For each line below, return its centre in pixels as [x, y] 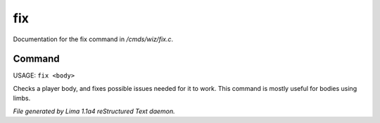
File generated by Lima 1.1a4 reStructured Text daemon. [94, 111]
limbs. [22, 99]
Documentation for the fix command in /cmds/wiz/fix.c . [93, 39]
